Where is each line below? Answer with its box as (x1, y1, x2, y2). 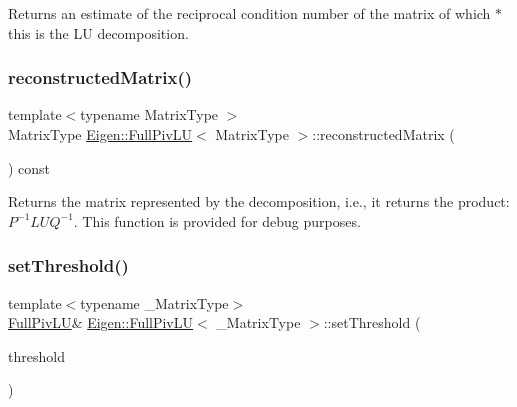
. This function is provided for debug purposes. (73, 210, 361, 231)
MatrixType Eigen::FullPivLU (8, 124, 193, 144)
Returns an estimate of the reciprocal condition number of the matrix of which (8, 3, 491, 23)
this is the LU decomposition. (8, 22, 189, 43)
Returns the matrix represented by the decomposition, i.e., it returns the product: (8, 191, 510, 212)
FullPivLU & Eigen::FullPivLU (8, 312, 194, 333)
